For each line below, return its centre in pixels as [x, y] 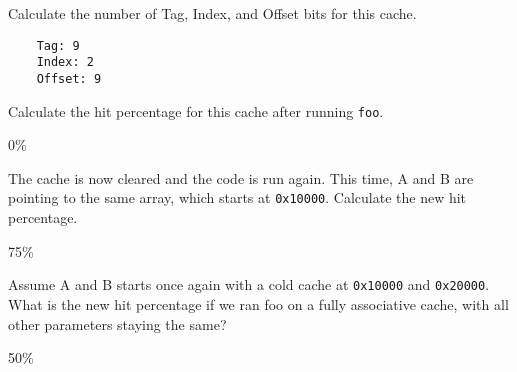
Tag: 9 [58, 45]
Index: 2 [65, 62]
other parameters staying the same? [117, 323]
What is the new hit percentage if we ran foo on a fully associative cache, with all [258, 303]
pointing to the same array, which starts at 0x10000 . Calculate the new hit [237, 197]
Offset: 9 [69, 78]
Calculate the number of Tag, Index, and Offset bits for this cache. [212, 13]
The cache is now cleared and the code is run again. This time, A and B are [241, 177]
